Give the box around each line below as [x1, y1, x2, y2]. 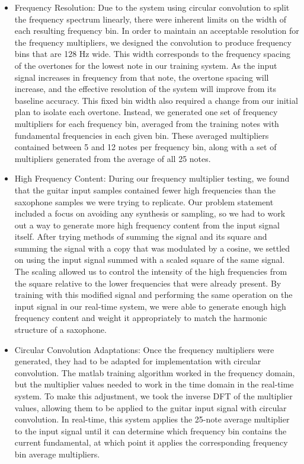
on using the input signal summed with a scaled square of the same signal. [14, 253, 285, 266]
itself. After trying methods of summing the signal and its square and [14, 230, 267, 243]
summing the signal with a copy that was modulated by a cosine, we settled [14, 241, 290, 254]
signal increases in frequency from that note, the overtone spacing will [14, 71, 269, 83]
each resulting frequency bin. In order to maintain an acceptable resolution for [14, 24, 299, 37]
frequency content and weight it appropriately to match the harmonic [14, 312, 267, 324]
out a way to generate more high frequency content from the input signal [14, 218, 280, 231]
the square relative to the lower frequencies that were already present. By [14, 277, 281, 289]
